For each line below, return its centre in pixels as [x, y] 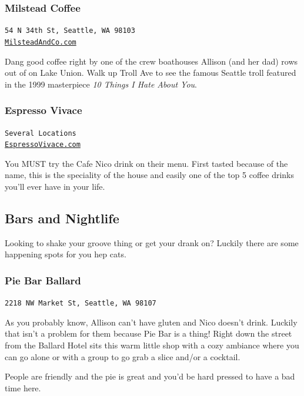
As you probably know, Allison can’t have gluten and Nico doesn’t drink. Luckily [151, 322]
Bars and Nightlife [62, 218]
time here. [23, 387]
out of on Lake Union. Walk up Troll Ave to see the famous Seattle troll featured [151, 73]
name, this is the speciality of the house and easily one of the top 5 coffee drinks [150, 175]
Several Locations [41, 133]
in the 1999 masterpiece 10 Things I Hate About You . [101, 84]
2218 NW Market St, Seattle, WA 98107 [81, 303]
